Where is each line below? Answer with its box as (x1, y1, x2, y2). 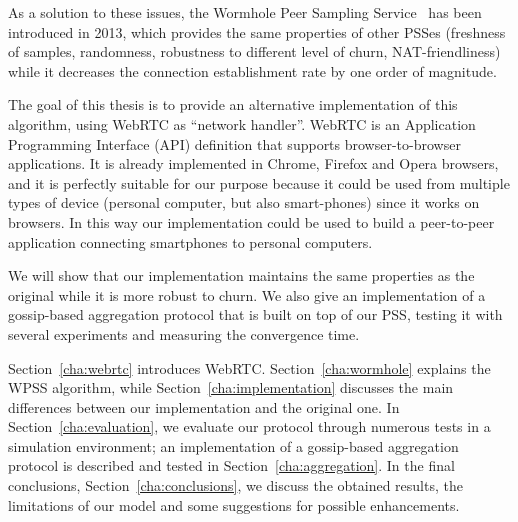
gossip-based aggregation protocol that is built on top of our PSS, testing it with (8, 304, 503, 325)
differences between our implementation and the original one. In (8, 396, 400, 417)
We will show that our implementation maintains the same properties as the (8, 265, 475, 286)
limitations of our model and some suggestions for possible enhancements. (8, 494, 460, 515)
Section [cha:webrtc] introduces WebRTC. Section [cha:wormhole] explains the (8, 357, 491, 378)
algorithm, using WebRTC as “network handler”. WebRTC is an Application (8, 113, 476, 134)
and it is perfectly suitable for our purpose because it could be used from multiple (8, 172, 510, 193)
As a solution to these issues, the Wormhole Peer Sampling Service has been (8, 2, 482, 22)
